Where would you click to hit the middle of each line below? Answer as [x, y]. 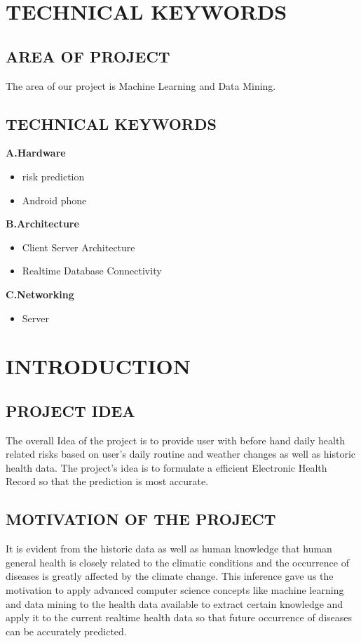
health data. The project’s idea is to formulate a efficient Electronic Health [166, 467]
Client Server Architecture [79, 247]
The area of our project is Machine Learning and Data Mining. [141, 85]
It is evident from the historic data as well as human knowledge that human [169, 549]
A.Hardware [36, 153]
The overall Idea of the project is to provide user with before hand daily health [176, 440]
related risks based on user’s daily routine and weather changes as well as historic [181, 454]
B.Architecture [42, 224]
